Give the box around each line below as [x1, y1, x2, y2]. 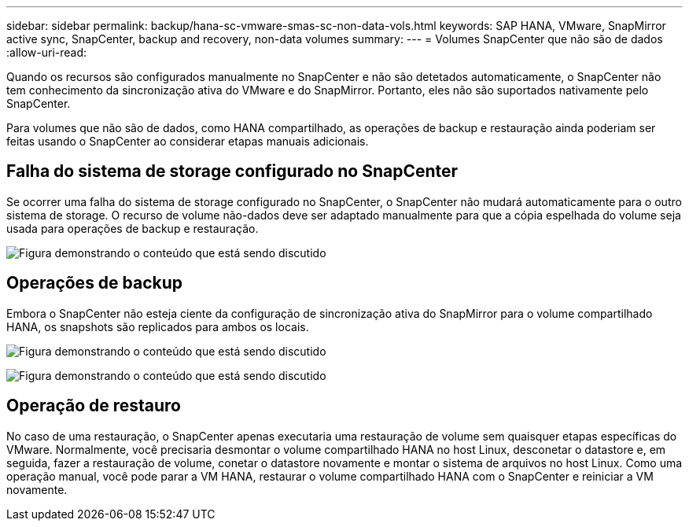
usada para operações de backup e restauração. [6, 221, 259, 235]
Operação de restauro [6, 396, 181, 416]
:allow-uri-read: [6, 46, 87, 59]
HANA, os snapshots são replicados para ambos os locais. [6, 319, 309, 334]
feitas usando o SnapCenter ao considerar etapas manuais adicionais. [6, 135, 369, 148]
